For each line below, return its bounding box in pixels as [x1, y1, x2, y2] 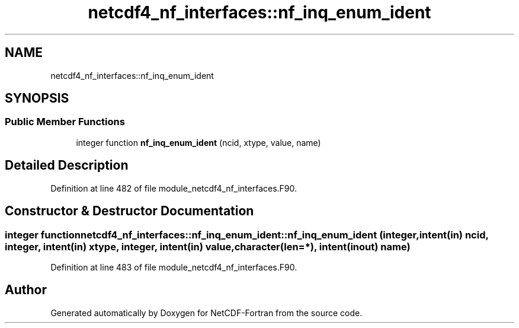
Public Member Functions [5, 116, 125, 128]
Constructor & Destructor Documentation [5, 203, 254, 219]
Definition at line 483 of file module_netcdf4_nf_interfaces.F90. [50, 262, 297, 272]
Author [5, 282, 47, 298]
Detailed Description [5, 158, 129, 173]
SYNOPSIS [5, 91, 69, 106]
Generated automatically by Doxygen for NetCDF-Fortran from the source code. [50, 307, 363, 318]
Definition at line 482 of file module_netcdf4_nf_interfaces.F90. [50, 183, 297, 193]
